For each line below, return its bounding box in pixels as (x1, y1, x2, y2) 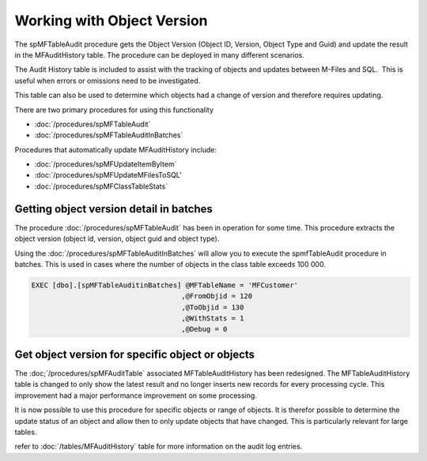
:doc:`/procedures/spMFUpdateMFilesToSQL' (34, 171, 182, 180)
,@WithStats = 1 (181, 314, 244, 323)
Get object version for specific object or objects (14, 347, 255, 361)
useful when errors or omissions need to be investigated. (14, 76, 201, 85)
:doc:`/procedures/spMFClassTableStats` (34, 182, 168, 191)
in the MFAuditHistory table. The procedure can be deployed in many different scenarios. (14, 50, 304, 59)
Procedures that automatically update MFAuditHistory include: (14, 144, 217, 154)
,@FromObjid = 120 (181, 292, 253, 301)
